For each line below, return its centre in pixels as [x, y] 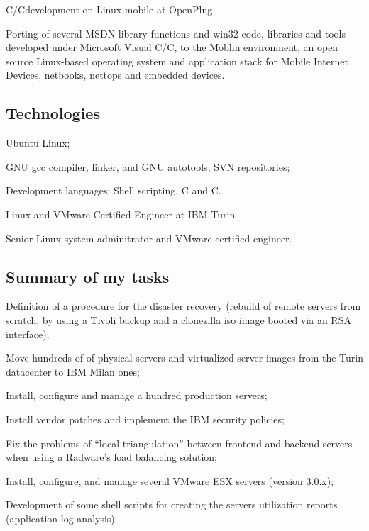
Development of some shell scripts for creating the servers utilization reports [172, 504]
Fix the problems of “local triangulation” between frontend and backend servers [179, 443]
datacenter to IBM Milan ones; [73, 371]
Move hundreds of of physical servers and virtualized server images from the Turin [184, 358]
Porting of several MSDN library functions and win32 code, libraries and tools [176, 33]
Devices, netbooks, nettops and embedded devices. [115, 75]
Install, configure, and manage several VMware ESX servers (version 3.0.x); [170, 480]
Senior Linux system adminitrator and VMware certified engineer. [149, 238]
